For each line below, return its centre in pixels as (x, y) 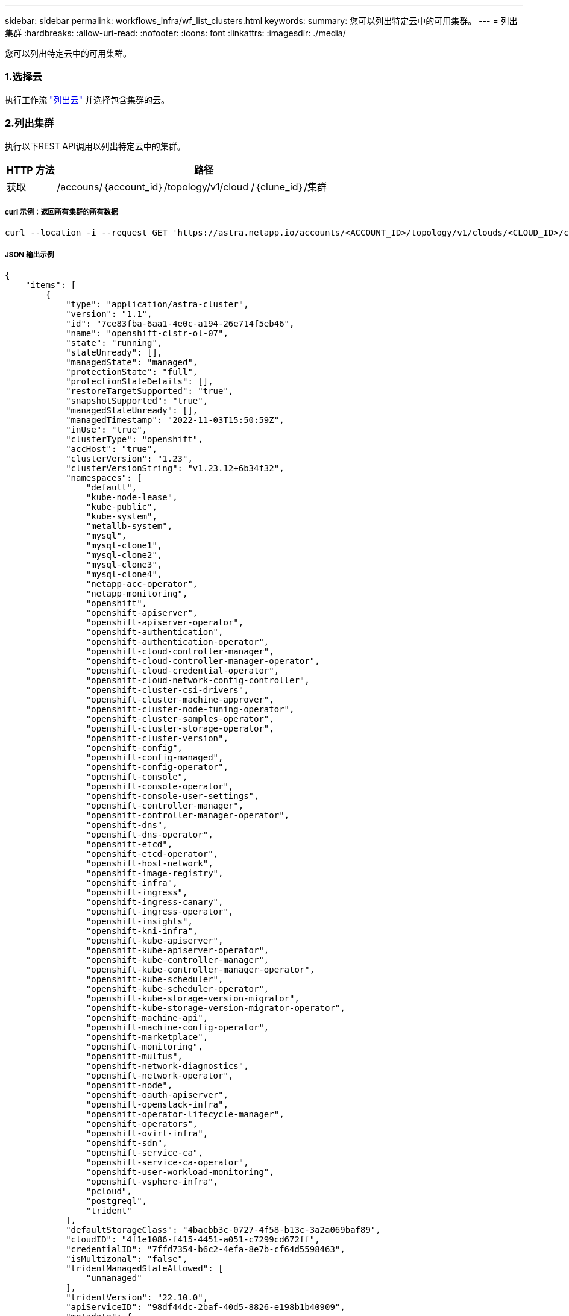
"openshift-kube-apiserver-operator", (178, 951)
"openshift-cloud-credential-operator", (183, 671)
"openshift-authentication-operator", (178, 642)
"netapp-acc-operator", (142, 584)
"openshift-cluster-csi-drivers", (167, 690)
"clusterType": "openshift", (134, 440)
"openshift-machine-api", (147, 1018)
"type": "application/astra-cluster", (157, 305)
